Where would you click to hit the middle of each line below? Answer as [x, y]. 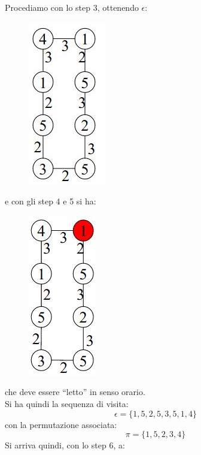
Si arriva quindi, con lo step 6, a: [65, 445]
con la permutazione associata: [61, 424]
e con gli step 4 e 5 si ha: [51, 201]
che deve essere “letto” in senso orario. [75, 392]
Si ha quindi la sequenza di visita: [67, 403]
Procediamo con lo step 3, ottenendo [72, 7]
